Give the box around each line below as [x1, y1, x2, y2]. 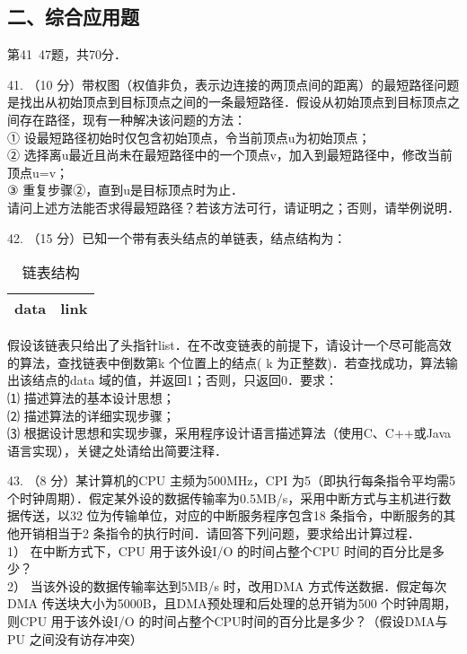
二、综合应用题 [7, 3, 139, 31]
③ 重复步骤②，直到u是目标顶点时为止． [7, 180, 243, 199]
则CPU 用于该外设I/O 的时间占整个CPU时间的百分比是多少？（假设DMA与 [7, 612, 448, 631]
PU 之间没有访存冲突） [7, 629, 143, 648]
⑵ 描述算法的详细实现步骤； [7, 405, 175, 424]
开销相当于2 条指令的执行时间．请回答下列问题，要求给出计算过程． [19, 524, 420, 543]
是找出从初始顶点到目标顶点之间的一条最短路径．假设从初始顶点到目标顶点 [7, 92, 447, 111]
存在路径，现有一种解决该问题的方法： [19, 109, 246, 128]
